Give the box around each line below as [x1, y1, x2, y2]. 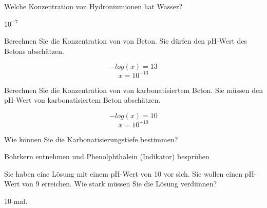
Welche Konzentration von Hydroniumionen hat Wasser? [4, 1, 183, 11]
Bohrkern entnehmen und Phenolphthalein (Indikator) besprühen [4, 151, 209, 162]
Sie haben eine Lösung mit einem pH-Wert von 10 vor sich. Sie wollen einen [4, 168, 242, 179]
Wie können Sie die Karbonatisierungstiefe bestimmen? [4, 134, 178, 144]
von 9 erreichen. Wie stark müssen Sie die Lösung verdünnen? [22, 178, 217, 189]
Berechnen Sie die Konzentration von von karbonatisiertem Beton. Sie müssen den [4, 84, 263, 95]
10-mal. [4, 195, 28, 206]
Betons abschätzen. [4, 45, 64, 56]
